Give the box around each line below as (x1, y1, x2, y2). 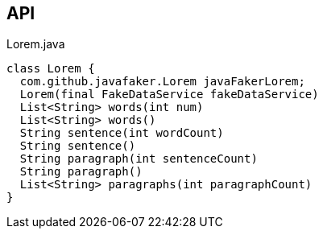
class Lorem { (6, 62, 95, 76)
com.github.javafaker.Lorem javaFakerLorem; (19, 75, 305, 89)
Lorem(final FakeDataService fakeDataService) (19, 88, 319, 101)
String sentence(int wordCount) (19, 126, 224, 140)
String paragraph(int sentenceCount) (19, 152, 258, 166)
